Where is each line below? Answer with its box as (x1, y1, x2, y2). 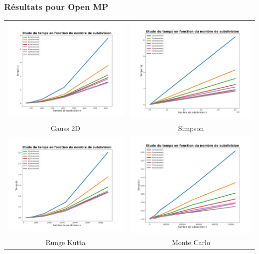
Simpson (178, 123, 204, 133)
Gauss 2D (50, 123, 81, 133)
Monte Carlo (171, 237, 210, 248)
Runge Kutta (45, 237, 86, 248)
